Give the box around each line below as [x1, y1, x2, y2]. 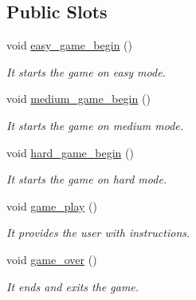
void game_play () [6, 197, 97, 214]
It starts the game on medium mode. [6, 116, 184, 133]
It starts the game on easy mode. [6, 63, 166, 80]
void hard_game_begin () [6, 144, 134, 160]
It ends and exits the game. [6, 278, 139, 294]
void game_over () [6, 251, 97, 267]
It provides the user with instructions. [6, 224, 190, 241]
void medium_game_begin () [6, 90, 151, 107]
